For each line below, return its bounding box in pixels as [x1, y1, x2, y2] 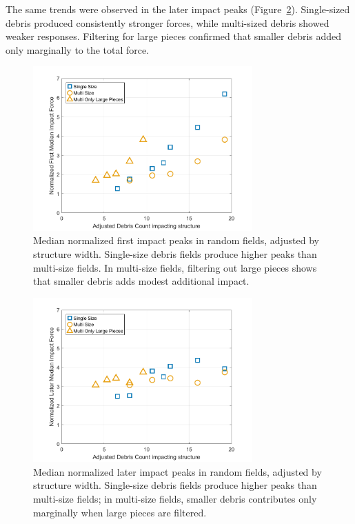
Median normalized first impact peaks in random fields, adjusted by [33, 233, 320, 248]
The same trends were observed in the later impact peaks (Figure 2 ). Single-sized [6, 2, 350, 16]
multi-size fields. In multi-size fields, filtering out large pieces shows [33, 260, 317, 274]
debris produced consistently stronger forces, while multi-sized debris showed [6, 15, 329, 30]
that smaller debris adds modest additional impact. [33, 274, 250, 288]
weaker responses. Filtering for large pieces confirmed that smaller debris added [6, 29, 342, 43]
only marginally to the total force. [6, 42, 150, 57]
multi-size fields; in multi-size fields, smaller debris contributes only [33, 491, 317, 505]
